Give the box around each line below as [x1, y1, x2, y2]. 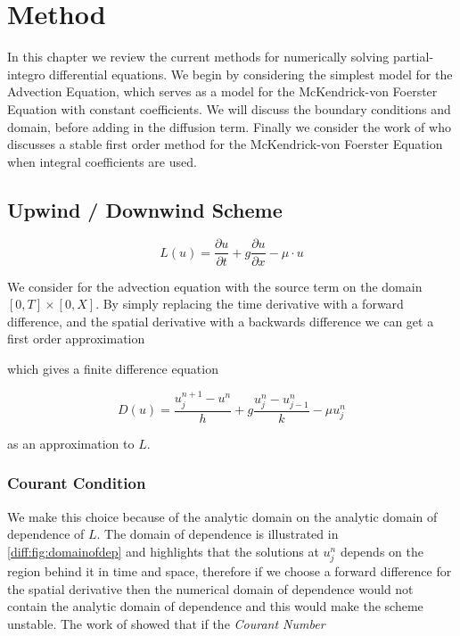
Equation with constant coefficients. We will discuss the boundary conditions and [7, 99, 451, 118]
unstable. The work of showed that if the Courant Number [7, 614, 325, 632]
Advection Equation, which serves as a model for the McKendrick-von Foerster [7, 82, 438, 101]
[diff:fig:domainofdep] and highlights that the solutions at [7, 541, 319, 560]
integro [7, 64, 45, 83]
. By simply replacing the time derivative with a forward [95, 294, 404, 313]
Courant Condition [7, 472, 146, 494]
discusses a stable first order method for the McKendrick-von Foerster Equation [7, 135, 443, 153]
